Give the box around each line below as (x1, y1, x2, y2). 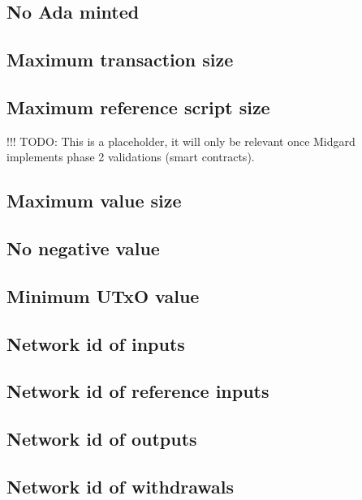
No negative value (6, 236, 160, 261)
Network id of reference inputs (6, 378, 269, 404)
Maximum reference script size (6, 94, 270, 119)
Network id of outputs (6, 426, 197, 451)
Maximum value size (6, 188, 182, 213)
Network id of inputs (6, 331, 185, 356)
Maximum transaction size (6, 47, 234, 72)
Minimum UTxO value (6, 283, 200, 308)
